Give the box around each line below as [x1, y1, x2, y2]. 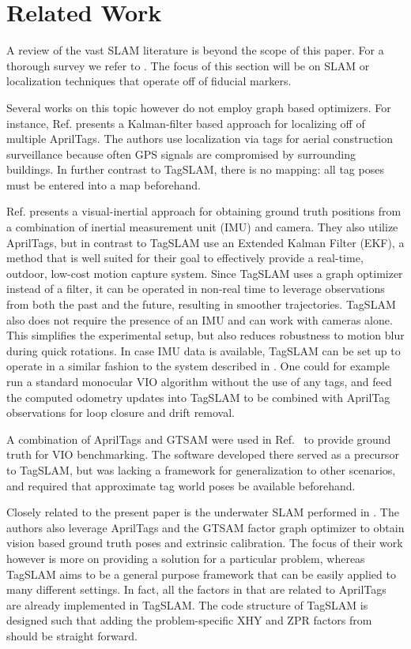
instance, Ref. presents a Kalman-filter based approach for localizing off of [6, 114, 365, 131]
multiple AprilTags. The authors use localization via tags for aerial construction [6, 130, 394, 147]
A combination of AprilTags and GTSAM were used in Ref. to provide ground [6, 430, 391, 447]
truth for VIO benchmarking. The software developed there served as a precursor [6, 446, 399, 463]
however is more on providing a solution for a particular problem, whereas [6, 550, 365, 566]
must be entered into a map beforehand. [6, 176, 201, 193]
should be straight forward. [6, 627, 138, 643]
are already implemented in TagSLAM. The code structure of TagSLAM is [6, 596, 368, 613]
